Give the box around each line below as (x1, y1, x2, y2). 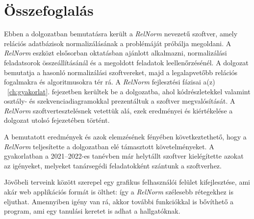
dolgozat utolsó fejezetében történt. (4, 115, 110, 125)
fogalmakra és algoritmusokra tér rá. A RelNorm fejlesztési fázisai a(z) (4, 77, 215, 87)
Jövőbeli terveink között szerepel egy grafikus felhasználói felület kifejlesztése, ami (4, 177, 250, 187)
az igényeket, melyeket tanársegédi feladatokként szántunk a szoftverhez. (4, 160, 222, 170)
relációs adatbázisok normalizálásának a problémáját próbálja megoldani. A (4, 38, 231, 48)
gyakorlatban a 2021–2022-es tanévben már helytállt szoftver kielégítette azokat (4, 151, 244, 161)
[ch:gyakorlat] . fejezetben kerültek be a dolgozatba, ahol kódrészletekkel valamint (7, 86, 251, 96)
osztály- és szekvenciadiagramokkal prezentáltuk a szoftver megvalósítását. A (4, 96, 235, 106)
